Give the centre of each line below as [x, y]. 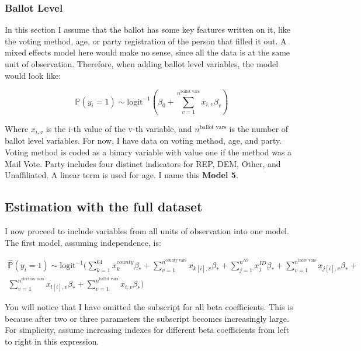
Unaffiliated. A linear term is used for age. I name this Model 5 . [122, 175]
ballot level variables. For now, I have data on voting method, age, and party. [143, 140]
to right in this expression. [52, 341]
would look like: [33, 75]
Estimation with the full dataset [104, 206]
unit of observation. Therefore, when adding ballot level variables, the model [142, 64]
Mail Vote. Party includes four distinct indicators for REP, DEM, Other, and [143, 163]
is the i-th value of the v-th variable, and [119, 128]
